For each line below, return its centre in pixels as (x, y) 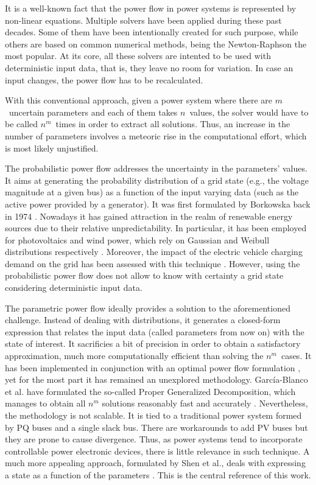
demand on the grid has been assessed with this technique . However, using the (153, 263)
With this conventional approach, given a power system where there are (139, 100)
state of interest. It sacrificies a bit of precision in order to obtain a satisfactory (153, 344)
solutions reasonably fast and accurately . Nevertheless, (205, 403)
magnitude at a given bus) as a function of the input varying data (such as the (152, 192)
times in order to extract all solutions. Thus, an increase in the (173, 124)
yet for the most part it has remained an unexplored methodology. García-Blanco (156, 379)
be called (22, 124)
